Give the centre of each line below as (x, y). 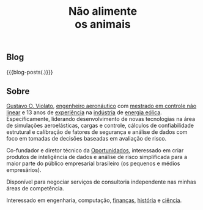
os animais (103, 24)
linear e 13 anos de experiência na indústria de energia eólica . (84, 112)
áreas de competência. (35, 189)
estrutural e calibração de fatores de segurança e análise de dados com (97, 132)
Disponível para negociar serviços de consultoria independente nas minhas (102, 182)
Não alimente (103, 11)
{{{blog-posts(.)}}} (30, 72)
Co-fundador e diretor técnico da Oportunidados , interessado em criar (95, 150)
